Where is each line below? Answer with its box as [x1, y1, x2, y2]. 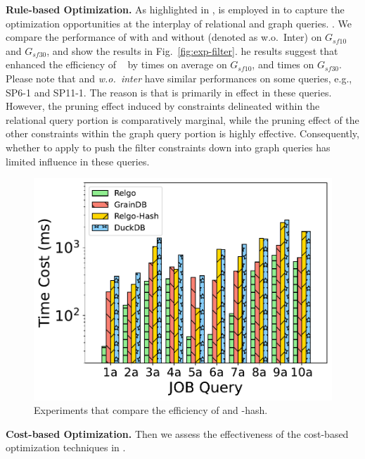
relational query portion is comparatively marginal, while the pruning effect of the [6, 112, 359, 127]
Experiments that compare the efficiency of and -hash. [34, 403, 268, 417]
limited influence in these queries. [6, 153, 150, 168]
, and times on [252, 57, 314, 72]
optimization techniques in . [6, 440, 126, 455]
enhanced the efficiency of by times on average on [6, 57, 227, 72]
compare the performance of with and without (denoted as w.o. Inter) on [6, 30, 322, 44]
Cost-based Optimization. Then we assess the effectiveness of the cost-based [6, 426, 349, 441]
